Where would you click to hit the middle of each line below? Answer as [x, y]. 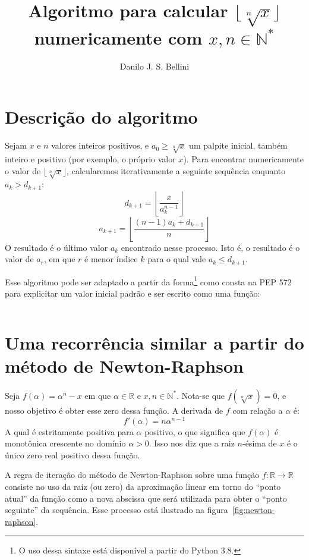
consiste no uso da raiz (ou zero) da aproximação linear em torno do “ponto [143, 486]
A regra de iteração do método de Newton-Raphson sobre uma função [132, 475]
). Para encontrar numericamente [243, 158]
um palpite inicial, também [238, 145]
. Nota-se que [201, 395]
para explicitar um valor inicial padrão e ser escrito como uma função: [133, 293]
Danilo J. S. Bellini [154, 66]
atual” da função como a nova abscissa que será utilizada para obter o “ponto [146, 498]
